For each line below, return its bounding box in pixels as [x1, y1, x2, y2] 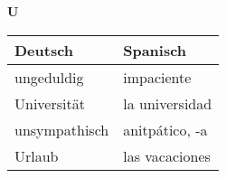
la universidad [123, 92, 212, 114]
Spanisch [123, 39, 187, 61]
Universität [14, 92, 85, 114]
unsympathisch [14, 118, 109, 140]
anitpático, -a [123, 118, 208, 140]
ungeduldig [14, 66, 84, 88]
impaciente [123, 66, 192, 88]
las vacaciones [123, 145, 211, 166]
